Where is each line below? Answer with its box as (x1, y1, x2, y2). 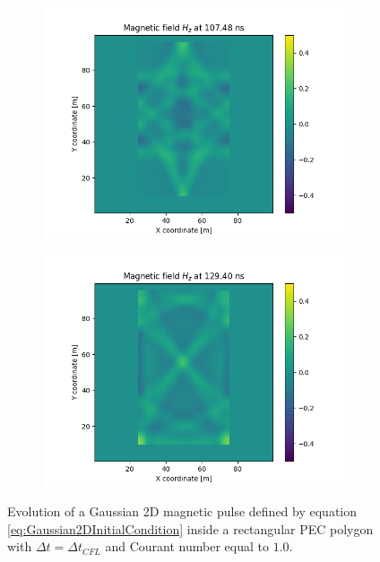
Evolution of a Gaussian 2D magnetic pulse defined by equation (7, 502, 358, 521)
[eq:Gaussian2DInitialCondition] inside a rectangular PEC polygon (7, 519, 374, 538)
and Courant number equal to (105, 537, 269, 556)
